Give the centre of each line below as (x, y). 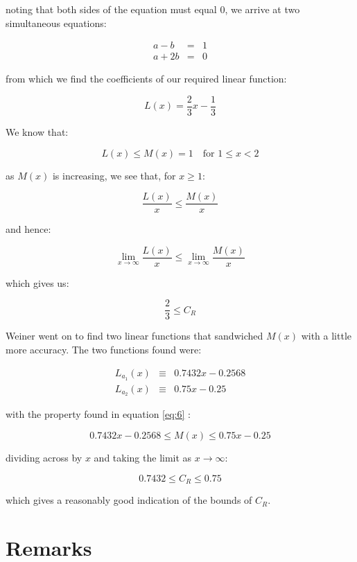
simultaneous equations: (56, 23)
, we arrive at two (262, 9)
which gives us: (37, 282)
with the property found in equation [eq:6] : (98, 414)
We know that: (37, 131)
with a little (326, 336)
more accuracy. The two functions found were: (104, 350)
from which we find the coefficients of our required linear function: (146, 79)
